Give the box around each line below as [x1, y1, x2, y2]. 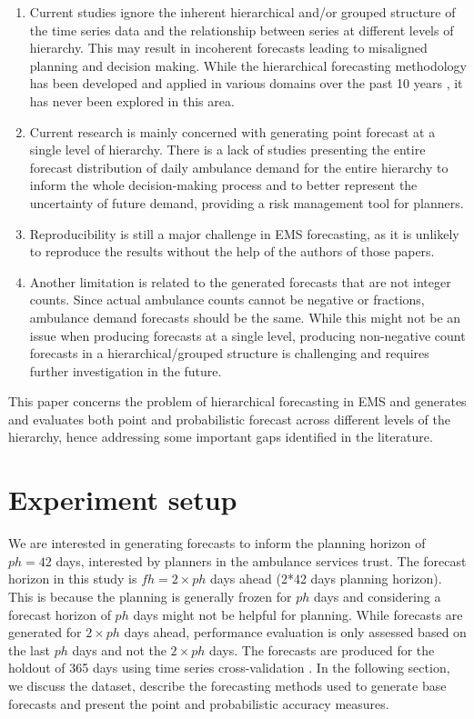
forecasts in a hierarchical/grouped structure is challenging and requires [29, 344, 429, 363]
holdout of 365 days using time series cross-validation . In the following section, [8, 658, 450, 677]
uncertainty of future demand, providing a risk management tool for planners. [29, 193, 464, 212]
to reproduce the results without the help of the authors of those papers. [29, 242, 435, 261]
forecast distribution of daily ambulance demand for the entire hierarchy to [29, 157, 449, 176]
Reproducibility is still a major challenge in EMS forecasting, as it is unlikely [29, 224, 459, 243]
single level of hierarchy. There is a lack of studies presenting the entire [29, 140, 426, 159]
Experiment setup [8, 481, 237, 518]
